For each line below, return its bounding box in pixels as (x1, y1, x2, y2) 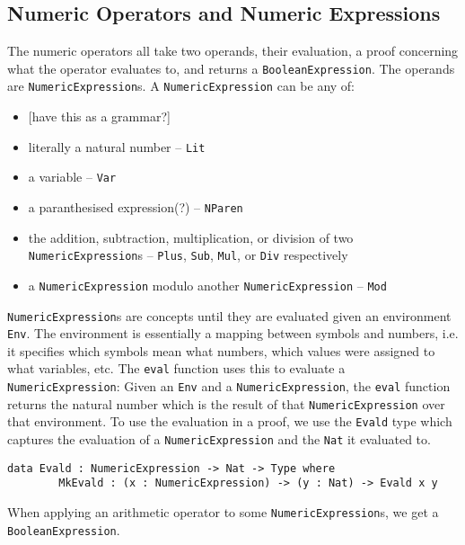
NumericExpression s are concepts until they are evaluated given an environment (7, 306, 452, 325)
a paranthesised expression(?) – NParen (28, 198, 243, 217)
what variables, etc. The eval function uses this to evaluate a (7, 359, 346, 378)
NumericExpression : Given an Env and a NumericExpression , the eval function (7, 377, 451, 396)
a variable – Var (28, 167, 117, 186)
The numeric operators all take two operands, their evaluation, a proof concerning (7, 41, 459, 60)
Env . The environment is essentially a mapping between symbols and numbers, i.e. (7, 324, 459, 343)
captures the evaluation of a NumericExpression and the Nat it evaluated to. (7, 430, 431, 449)
